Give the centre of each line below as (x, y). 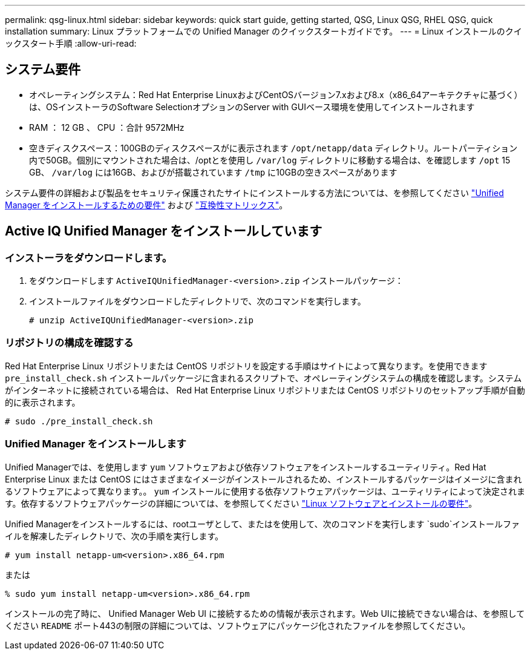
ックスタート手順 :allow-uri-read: (71, 43)
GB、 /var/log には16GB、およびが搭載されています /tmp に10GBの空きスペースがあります (213, 172)
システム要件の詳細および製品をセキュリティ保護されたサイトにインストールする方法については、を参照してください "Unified (254, 193)
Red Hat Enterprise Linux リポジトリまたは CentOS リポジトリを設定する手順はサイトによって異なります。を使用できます (246, 366)
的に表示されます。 (43, 402)
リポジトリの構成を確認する (69, 343)
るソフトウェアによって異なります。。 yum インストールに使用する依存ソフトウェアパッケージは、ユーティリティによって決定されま (265, 491)
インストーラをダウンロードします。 (89, 258)
